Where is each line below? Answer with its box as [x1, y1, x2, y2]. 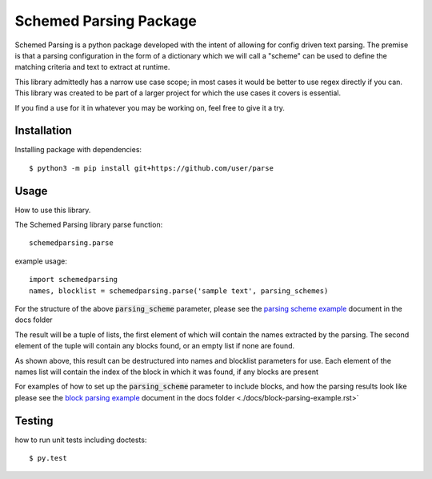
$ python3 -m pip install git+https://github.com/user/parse [29, 163, 274, 172]
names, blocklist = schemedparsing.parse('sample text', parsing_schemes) [29, 286, 329, 296]
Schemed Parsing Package [14, 12, 198, 30]
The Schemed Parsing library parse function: [14, 220, 163, 230]
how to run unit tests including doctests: [14, 435, 147, 445]
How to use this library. [14, 205, 91, 215]
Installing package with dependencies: [14, 145, 142, 155]
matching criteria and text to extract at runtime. [14, 62, 170, 72]
